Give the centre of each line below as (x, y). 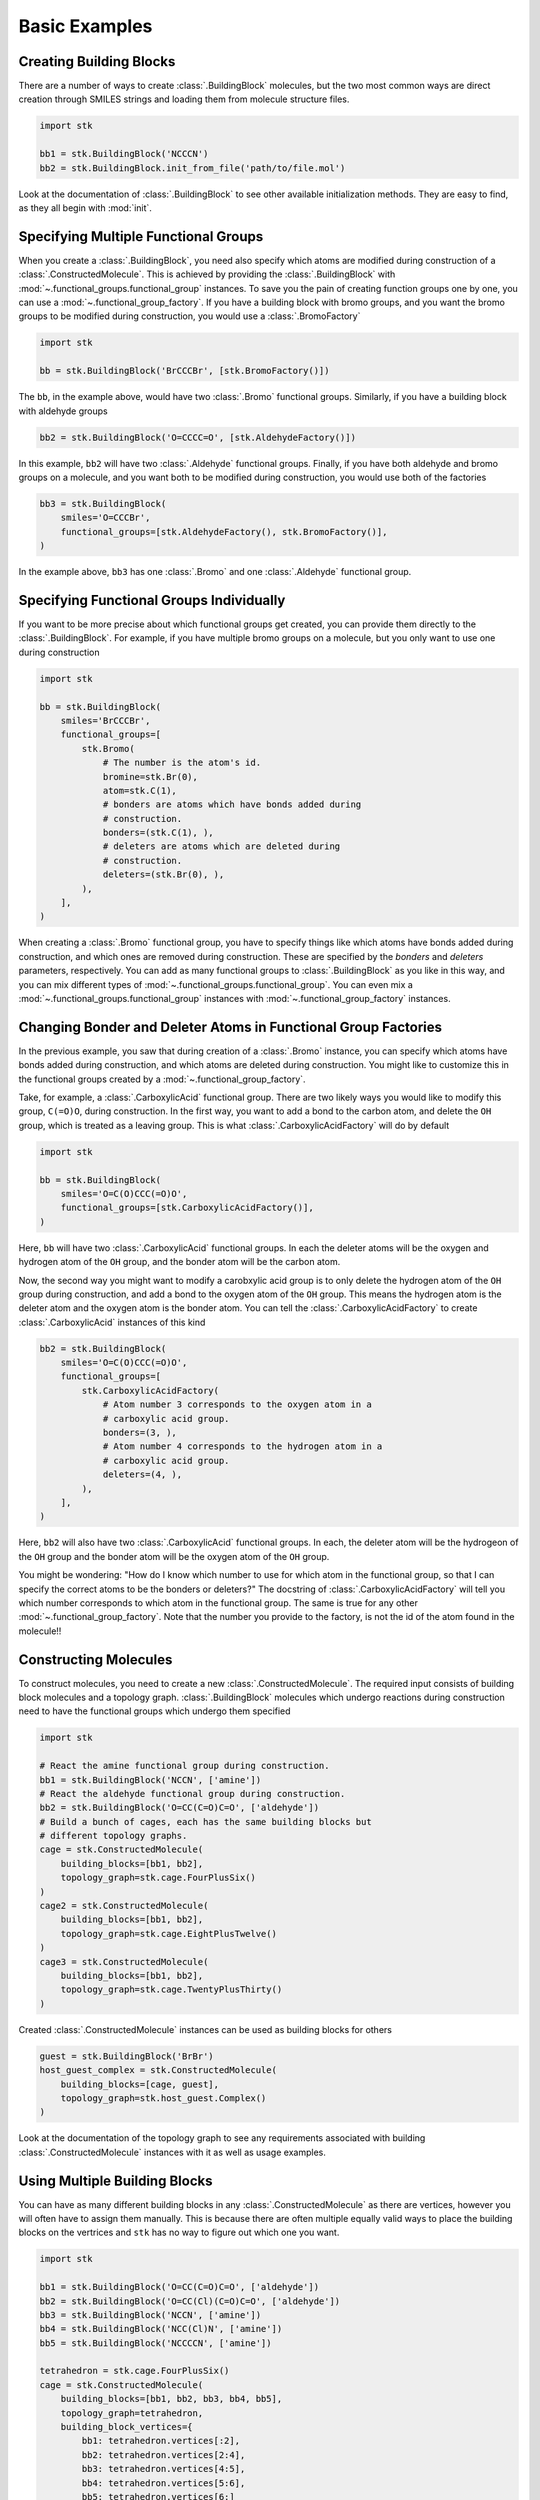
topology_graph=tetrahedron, (132, 2413)
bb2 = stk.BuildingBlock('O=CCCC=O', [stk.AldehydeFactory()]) (198, 437)
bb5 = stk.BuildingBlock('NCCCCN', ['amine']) (155, 2343)
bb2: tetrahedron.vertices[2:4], (163, 2454)
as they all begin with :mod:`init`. (85, 207)
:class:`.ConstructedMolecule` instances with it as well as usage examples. (172, 2152)
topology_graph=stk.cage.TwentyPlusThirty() (171, 1989)
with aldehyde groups (63, 411)
